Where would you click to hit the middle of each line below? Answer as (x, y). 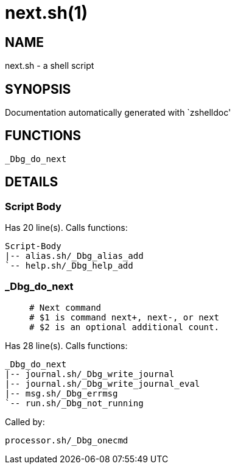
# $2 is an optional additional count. (124, 327)
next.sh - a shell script (50, 66)
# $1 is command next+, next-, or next (124, 317)
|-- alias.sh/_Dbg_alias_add (74, 256)
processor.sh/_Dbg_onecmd (67, 440)
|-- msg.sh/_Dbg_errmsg (61, 393)
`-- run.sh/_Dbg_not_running (74, 403)
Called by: (25, 421)
